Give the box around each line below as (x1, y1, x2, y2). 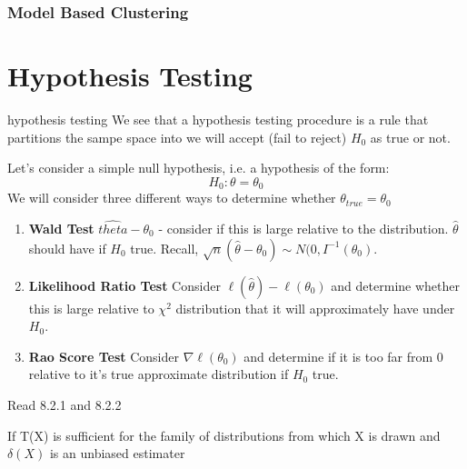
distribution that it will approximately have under (175, 298, 455, 317)
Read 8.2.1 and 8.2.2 (7, 394, 122, 414)
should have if (28, 238, 106, 257)
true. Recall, (130, 238, 199, 257)
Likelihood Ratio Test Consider (28, 275, 221, 294)
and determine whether (331, 275, 460, 294)
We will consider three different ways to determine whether (7, 188, 336, 207)
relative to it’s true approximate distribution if (28, 364, 289, 384)
